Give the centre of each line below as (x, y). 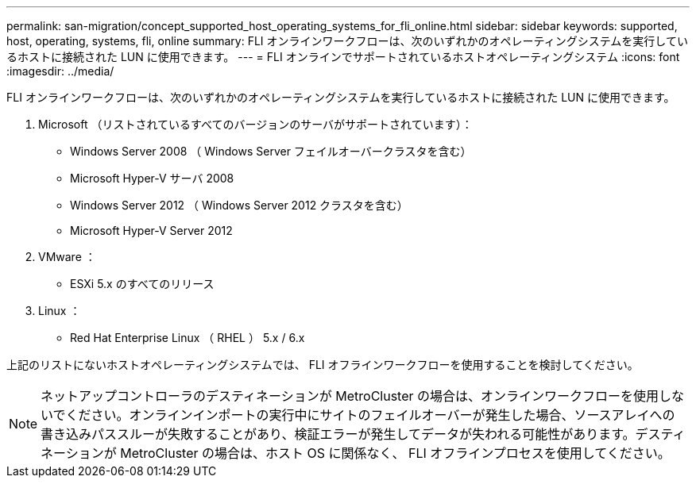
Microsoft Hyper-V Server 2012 (151, 230)
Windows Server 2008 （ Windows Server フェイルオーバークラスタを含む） (271, 151)
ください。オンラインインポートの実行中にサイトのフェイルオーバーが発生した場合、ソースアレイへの (370, 415)
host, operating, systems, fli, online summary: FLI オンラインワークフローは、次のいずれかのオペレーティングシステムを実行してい (347, 41)
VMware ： (67, 257)
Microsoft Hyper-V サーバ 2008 (152, 178)
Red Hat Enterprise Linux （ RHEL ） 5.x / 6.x (188, 338)
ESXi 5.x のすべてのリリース (142, 284)
